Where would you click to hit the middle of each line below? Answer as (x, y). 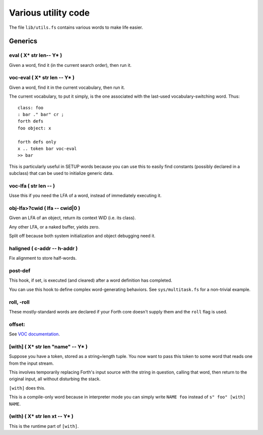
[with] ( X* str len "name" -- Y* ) (48, 347)
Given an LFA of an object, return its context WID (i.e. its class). (72, 218)
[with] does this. (27, 388)
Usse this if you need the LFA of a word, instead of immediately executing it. (85, 196)
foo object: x (34, 128)
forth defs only (37, 142)
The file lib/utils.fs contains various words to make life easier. (76, 27)
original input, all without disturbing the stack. (55, 379)
